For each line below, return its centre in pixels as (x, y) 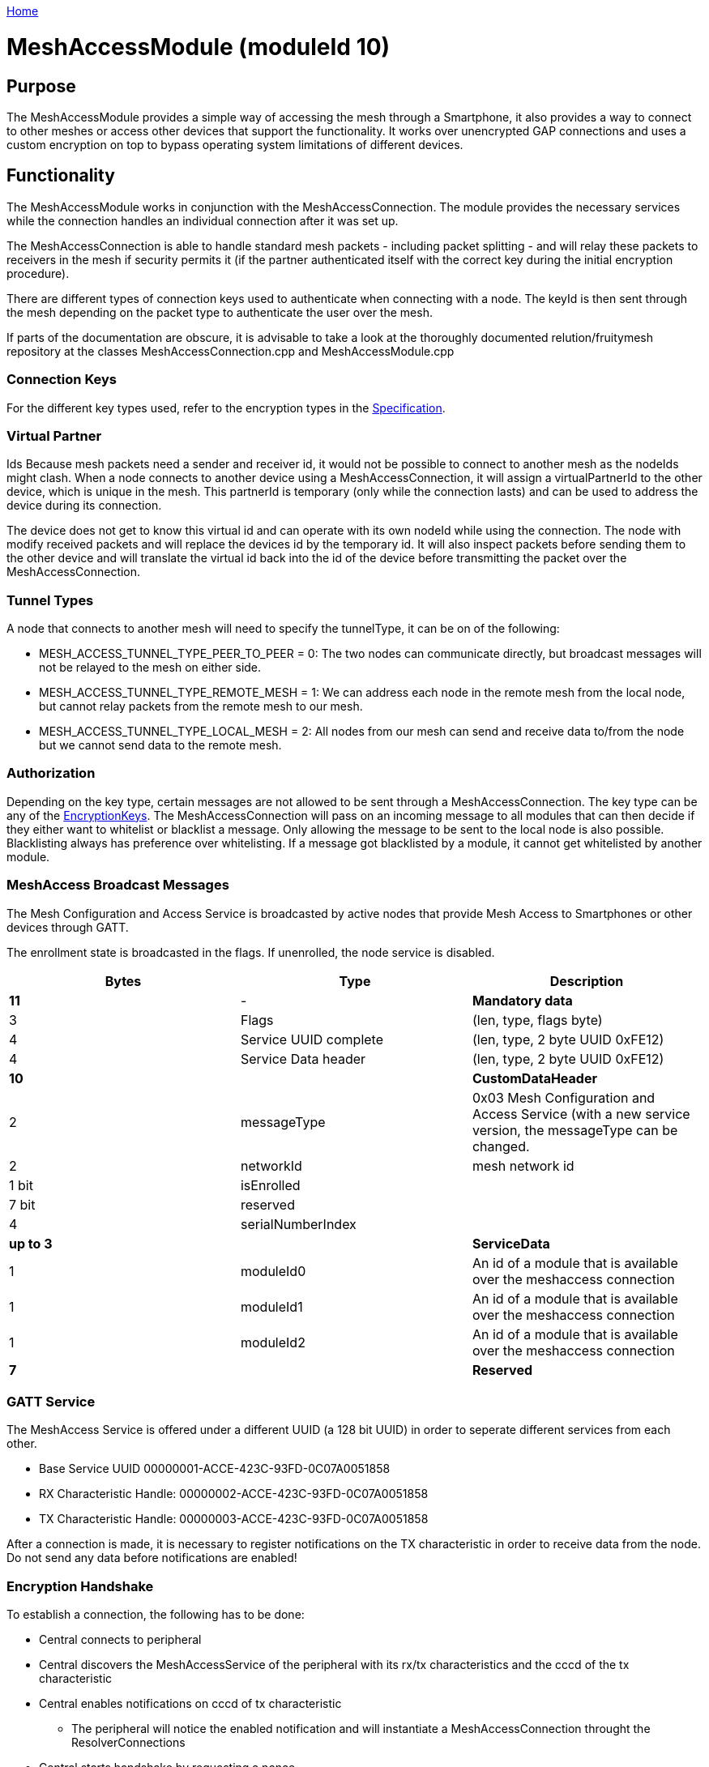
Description (587, 981)
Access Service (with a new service (581, 1114)
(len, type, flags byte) (537, 1020)
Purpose (41, 86)
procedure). (38, 273)
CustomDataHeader (534, 1078)
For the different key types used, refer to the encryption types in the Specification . (226, 408)
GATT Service (51, 1401)
